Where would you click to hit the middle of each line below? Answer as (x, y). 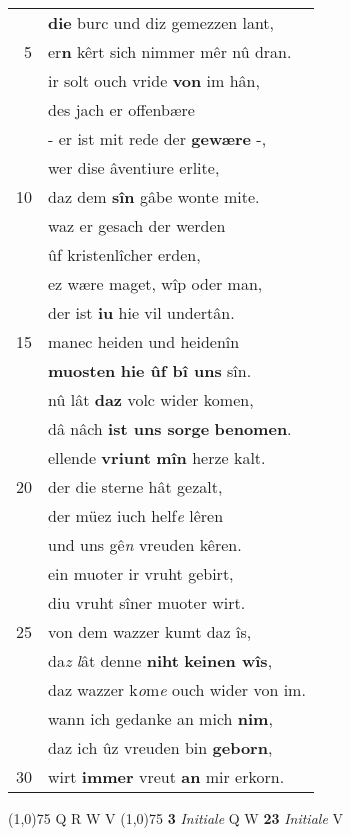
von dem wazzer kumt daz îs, (150, 631)
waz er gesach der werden (137, 225)
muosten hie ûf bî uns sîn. (150, 370)
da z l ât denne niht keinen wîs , (160, 660)
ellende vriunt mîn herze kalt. (157, 457)
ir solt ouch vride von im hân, (154, 80)
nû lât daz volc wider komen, (151, 399)
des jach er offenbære (121, 109)
